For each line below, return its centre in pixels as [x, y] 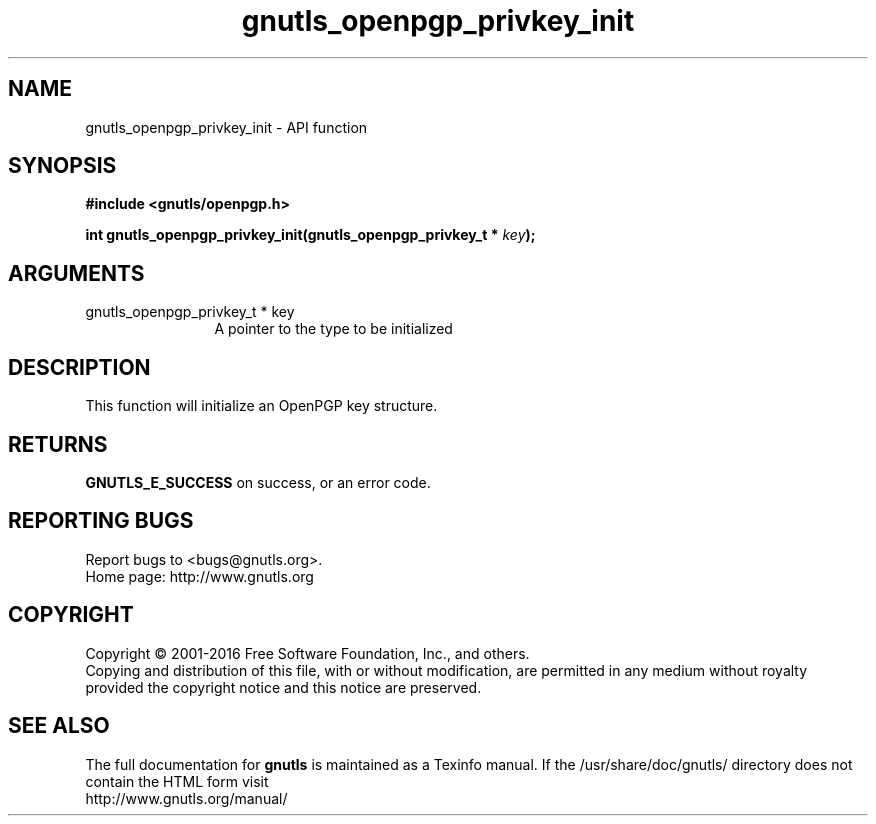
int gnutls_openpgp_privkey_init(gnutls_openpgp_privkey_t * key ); [310, 235]
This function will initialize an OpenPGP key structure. [261, 406]
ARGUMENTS [76, 273]
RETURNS [58, 444]
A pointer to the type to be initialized [333, 329]
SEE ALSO [59, 726]
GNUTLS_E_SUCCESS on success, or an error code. [258, 482]
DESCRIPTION [79, 367]
